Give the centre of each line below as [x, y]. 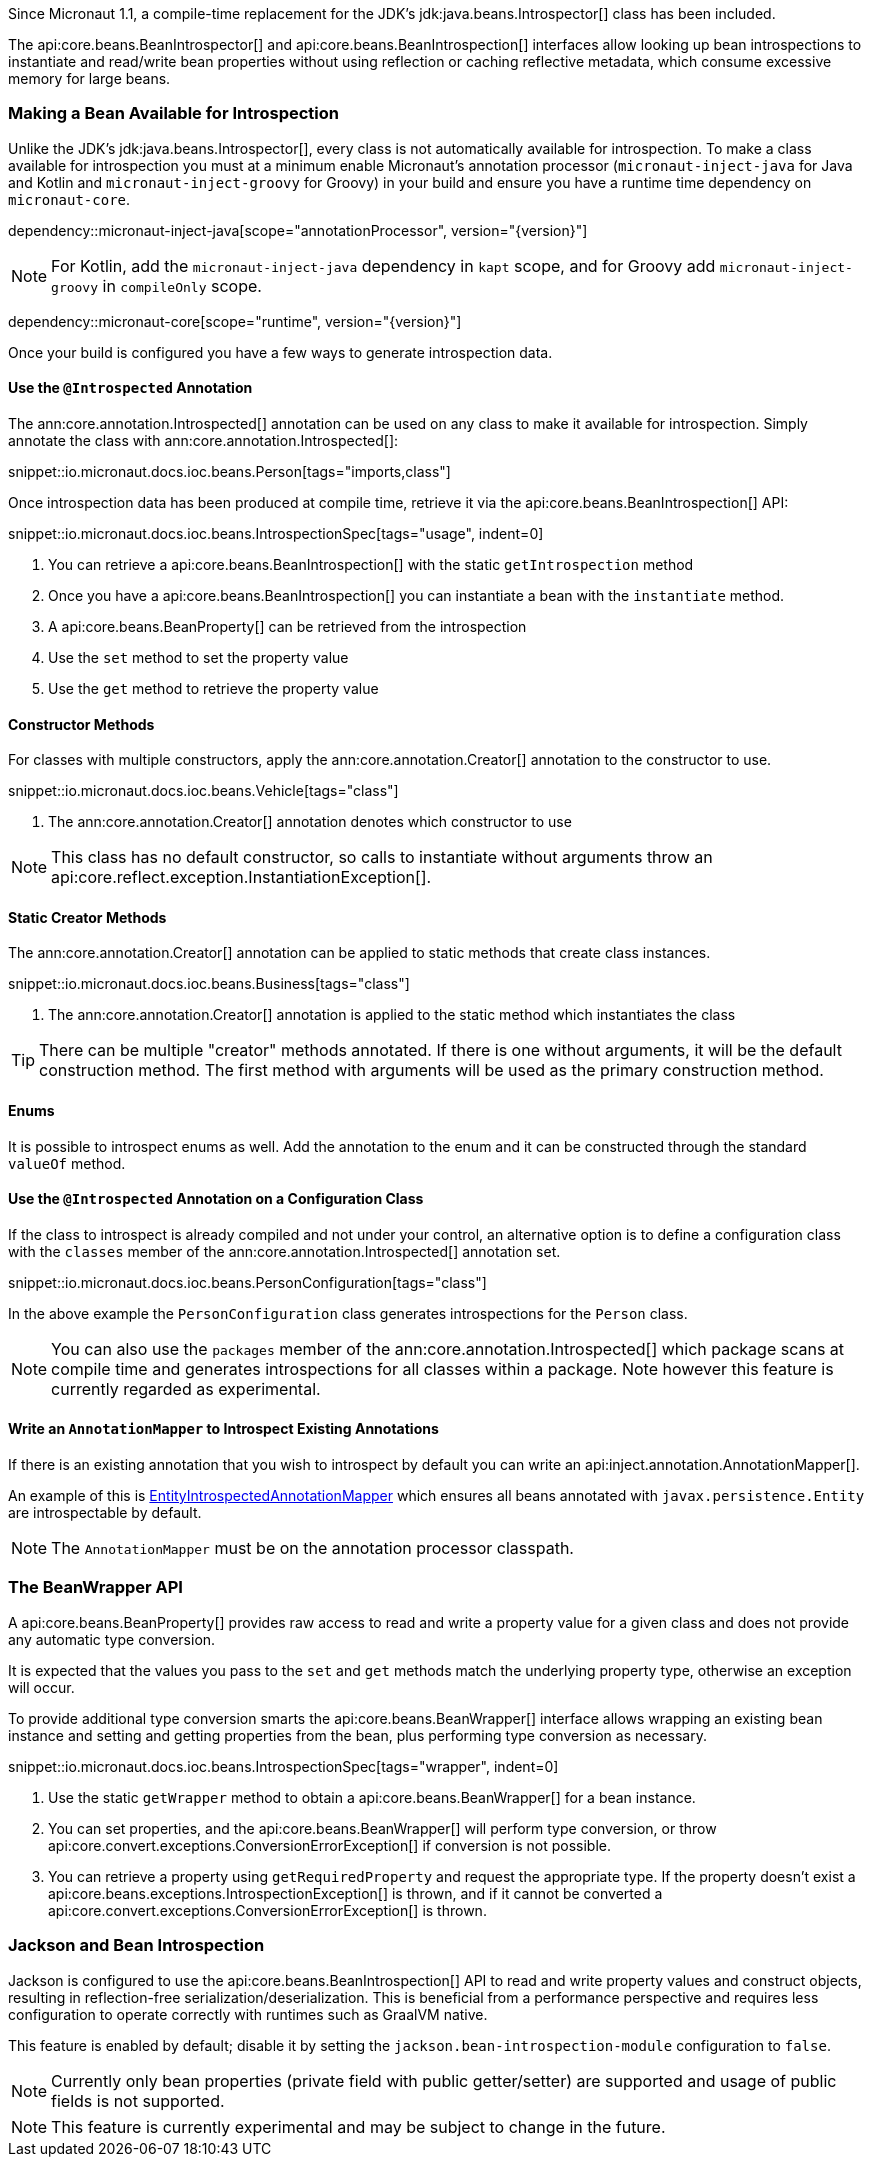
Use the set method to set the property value [198, 657]
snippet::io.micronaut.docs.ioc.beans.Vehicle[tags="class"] [203, 791]
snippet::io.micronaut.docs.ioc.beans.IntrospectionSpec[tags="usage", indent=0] [276, 533]
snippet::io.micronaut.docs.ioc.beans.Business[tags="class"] [209, 984]
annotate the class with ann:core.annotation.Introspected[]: [203, 440]
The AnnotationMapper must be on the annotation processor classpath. [312, 1548]
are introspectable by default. [105, 1513]
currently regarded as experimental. [186, 1388]
